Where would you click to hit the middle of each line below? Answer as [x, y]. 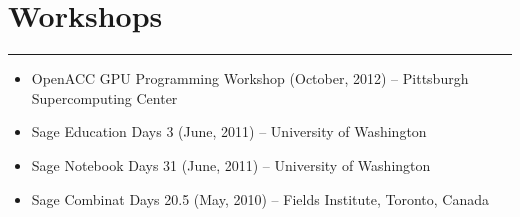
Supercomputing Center [104, 97]
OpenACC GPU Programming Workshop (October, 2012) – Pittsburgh [250, 78]
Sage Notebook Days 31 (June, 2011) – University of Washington [231, 164]
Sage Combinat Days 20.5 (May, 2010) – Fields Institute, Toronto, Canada [260, 198]
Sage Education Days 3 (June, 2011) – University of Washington [229, 131]
